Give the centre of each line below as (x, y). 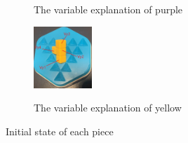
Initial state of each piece (60, 131)
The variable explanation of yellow (108, 108)
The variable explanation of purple (108, 9)
